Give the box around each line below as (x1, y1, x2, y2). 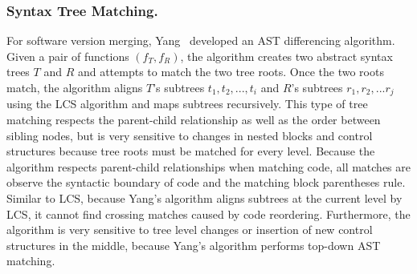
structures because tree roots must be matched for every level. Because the (6, 143, 375, 159)
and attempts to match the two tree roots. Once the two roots (77, 63, 384, 80)
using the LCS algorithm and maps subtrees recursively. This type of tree (6, 95, 368, 112)
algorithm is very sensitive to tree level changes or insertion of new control (6, 221, 373, 238)
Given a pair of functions (6, 47, 129, 64)
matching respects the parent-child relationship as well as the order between (6, 111, 381, 128)
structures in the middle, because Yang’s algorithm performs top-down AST (6, 236, 381, 253)
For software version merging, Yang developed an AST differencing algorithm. (6, 32, 395, 49)
